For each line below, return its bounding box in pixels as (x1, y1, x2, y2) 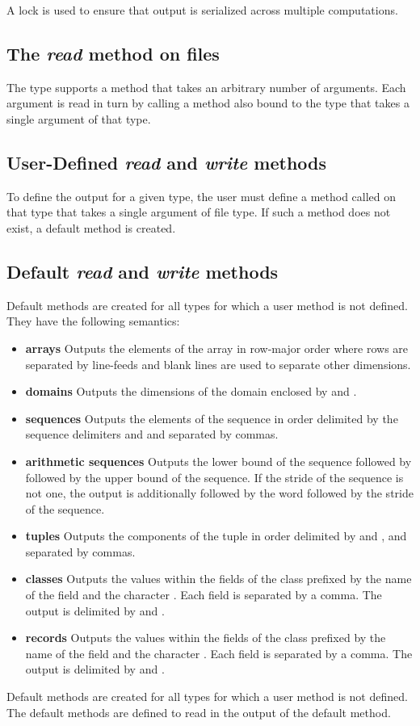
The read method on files (6, 40, 220, 65)
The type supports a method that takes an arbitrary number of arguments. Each (6, 78, 406, 95)
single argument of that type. (6, 110, 151, 127)
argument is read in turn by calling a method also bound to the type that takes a (6, 94, 409, 111)
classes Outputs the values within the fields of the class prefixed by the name (25, 570, 412, 587)
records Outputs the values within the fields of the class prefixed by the (25, 629, 386, 646)
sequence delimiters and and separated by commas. (25, 426, 279, 443)
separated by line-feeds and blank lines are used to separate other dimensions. (25, 355, 411, 372)
